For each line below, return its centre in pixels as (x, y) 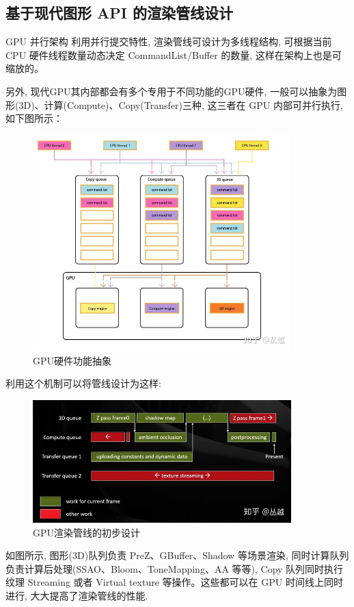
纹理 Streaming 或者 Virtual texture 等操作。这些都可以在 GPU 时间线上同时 (174, 582)
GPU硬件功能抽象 (72, 360)
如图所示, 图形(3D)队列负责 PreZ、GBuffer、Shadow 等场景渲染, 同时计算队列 (177, 555)
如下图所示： (34, 118)
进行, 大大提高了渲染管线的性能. (77, 595)
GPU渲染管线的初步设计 (87, 532)
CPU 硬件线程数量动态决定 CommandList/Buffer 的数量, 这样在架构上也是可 (174, 54)
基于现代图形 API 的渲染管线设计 (119, 13)
